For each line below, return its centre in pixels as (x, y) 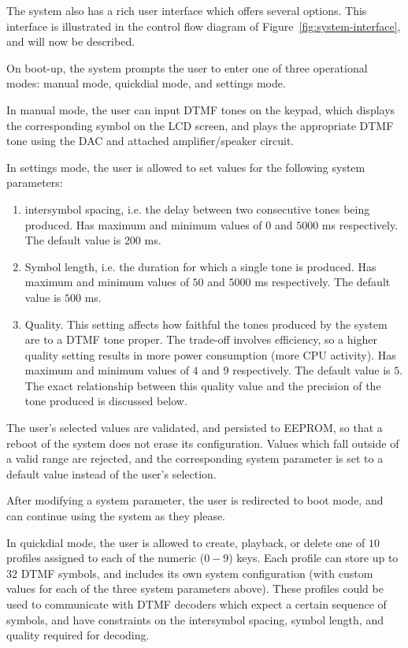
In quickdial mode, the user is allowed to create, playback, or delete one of (186, 542)
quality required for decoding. (78, 635)
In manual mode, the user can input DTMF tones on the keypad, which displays (201, 109)
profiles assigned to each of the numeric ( (106, 558)
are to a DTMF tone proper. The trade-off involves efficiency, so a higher (201, 339)
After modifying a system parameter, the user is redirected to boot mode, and (195, 500)
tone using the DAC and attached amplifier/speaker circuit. (150, 141)
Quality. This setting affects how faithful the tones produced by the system (206, 324)
